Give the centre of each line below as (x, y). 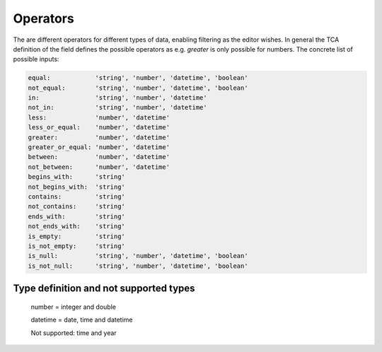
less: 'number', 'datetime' (99, 117)
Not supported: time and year (74, 333)
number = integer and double (74, 307)
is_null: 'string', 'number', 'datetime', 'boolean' (138, 256)
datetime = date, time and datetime (82, 320)
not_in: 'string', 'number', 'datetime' (118, 107)
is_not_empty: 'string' (76, 246)
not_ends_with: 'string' (76, 227)
